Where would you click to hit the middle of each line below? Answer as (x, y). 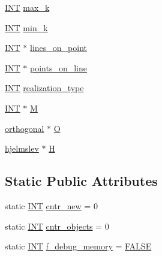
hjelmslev (22, 148)
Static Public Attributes (81, 181)
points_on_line (59, 67)
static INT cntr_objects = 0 (57, 226)
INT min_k (26, 27)
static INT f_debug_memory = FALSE (78, 246)
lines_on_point (59, 48)
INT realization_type (44, 88)
